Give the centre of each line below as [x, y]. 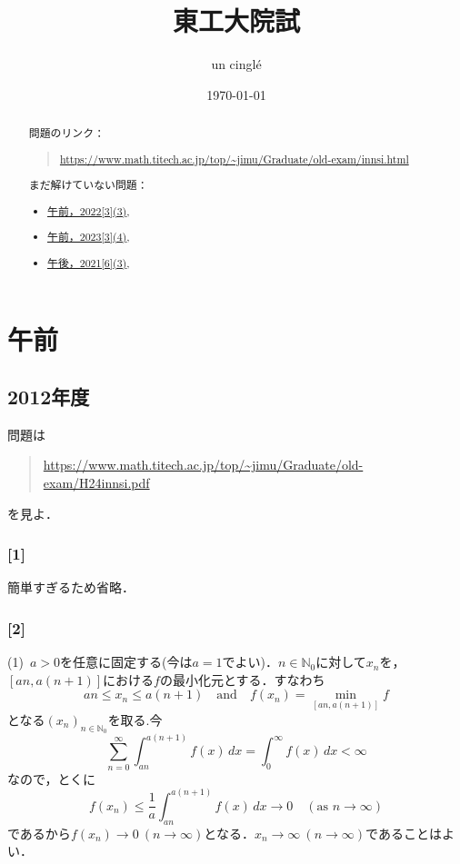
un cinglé [236, 64]
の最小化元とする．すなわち [242, 679]
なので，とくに [52, 778]
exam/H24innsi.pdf [96, 483]
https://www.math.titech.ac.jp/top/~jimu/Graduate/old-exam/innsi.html [234, 159]
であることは [404, 833]
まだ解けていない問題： [88, 185]
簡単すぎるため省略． [71, 587]
